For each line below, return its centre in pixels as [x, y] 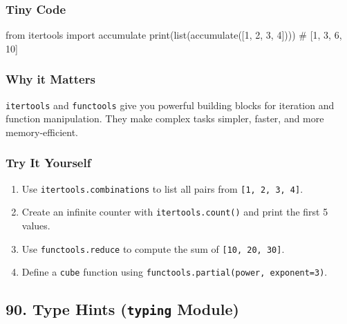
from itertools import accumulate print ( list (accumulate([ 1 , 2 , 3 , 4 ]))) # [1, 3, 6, [174, 35]
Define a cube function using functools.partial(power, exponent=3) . [175, 272]
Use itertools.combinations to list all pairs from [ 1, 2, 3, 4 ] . [162, 188]
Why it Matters [50, 79]
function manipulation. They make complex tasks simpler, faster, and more [165, 118]
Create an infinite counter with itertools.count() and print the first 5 [175, 212]
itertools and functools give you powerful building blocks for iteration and [170, 105]
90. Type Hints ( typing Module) [122, 309]
